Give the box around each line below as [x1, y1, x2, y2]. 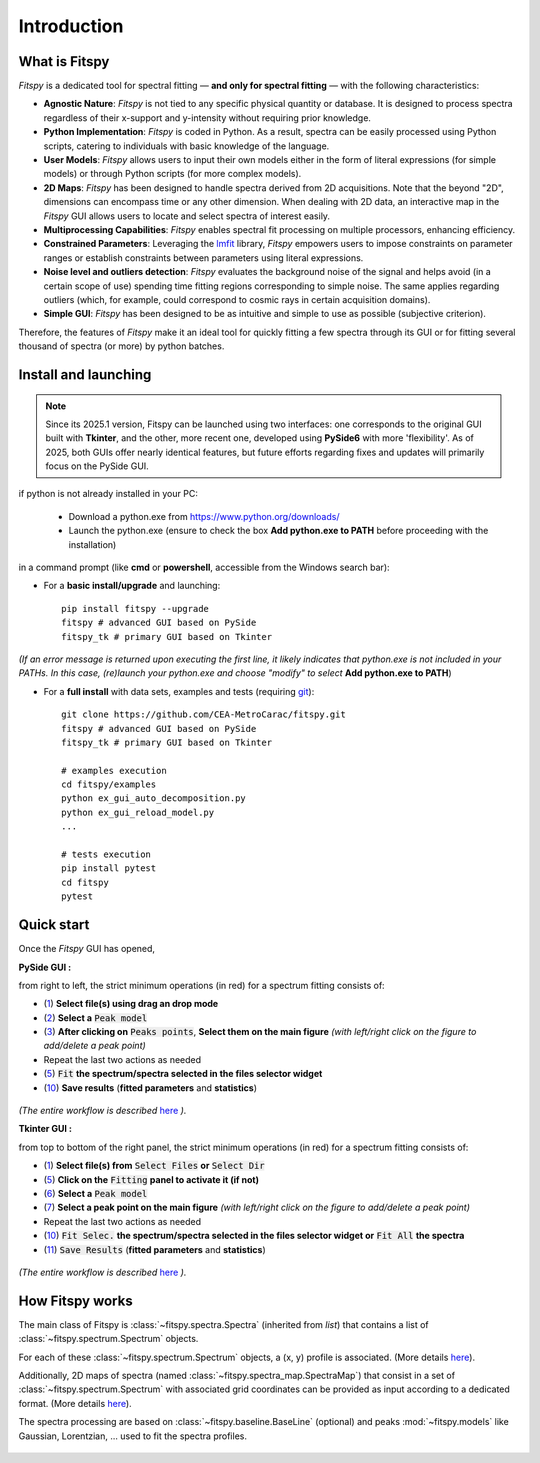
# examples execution [61, 765, 167, 776]
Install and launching [18, 366, 152, 383]
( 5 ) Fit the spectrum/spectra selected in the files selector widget [43, 1068, 323, 1080]
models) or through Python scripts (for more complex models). [43, 168, 302, 180]
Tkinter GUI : [18, 1123, 72, 1135]
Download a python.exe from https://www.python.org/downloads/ [68, 510, 340, 522]
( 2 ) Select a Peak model [43, 1011, 148, 1024]
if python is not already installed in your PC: [18, 488, 199, 500]
